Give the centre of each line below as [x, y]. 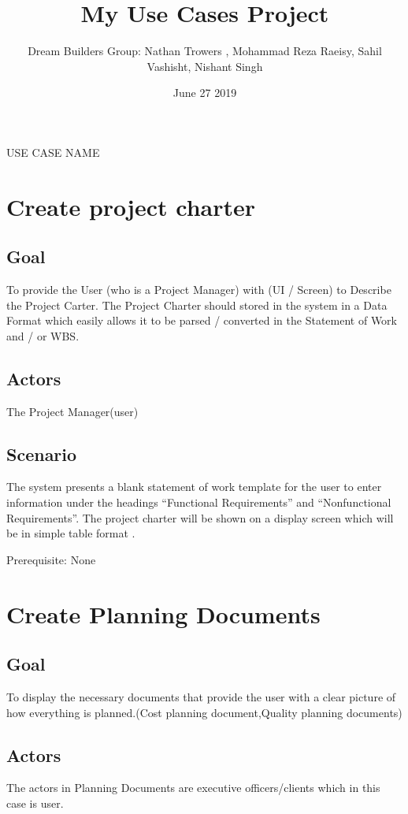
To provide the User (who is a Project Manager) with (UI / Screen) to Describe [199, 290]
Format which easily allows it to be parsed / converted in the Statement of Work [202, 320]
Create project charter [131, 206]
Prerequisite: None [51, 559]
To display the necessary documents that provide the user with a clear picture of [201, 697]
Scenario [42, 453]
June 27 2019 [205, 93]
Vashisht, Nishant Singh [205, 66]
